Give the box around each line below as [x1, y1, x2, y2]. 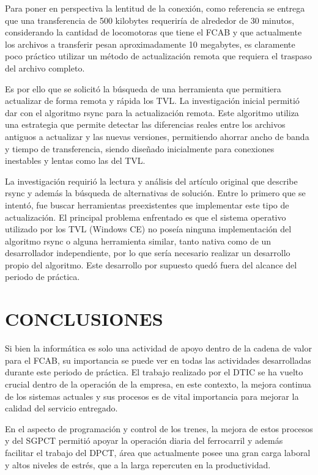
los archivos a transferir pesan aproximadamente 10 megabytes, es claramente [5, 37, 295, 50]
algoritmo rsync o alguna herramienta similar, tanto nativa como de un [5, 234, 272, 247]
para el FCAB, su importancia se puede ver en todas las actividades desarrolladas [5, 353, 311, 366]
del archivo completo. [5, 61, 85, 74]
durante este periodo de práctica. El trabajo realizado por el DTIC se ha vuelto [5, 366, 303, 378]
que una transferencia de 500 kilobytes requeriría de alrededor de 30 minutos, [5, 13, 295, 26]
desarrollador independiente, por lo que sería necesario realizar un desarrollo [5, 246, 290, 259]
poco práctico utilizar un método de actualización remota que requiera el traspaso [5, 50, 312, 62]
